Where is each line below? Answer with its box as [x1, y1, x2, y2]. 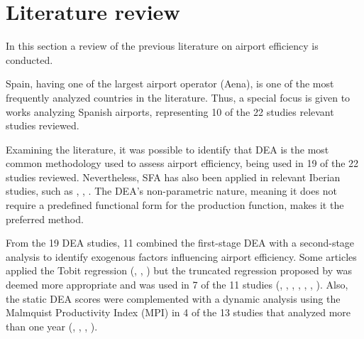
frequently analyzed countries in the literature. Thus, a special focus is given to [6, 90, 351, 104]
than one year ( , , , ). [6, 318, 98, 333]
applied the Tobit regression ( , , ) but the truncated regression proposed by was [6, 263, 353, 278]
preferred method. [6, 211, 84, 226]
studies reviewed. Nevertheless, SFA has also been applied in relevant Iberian [6, 169, 341, 184]
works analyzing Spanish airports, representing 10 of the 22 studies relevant [6, 104, 334, 119]
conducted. [6, 52, 53, 67]
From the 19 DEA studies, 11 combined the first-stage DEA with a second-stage [6, 235, 355, 250]
